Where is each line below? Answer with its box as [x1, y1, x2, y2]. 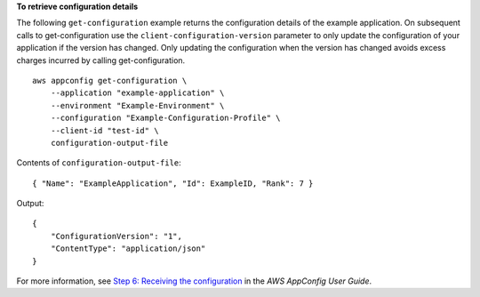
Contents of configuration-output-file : [16, 157, 181, 168]
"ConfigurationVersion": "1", [50, 231, 182, 241]
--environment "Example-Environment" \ [50, 100, 225, 110]
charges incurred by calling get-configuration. [16, 54, 186, 66]
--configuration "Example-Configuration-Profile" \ [50, 113, 281, 124]
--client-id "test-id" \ [50, 125, 159, 135]
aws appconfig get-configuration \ [32, 76, 188, 85]
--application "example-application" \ [50, 88, 225, 98]
